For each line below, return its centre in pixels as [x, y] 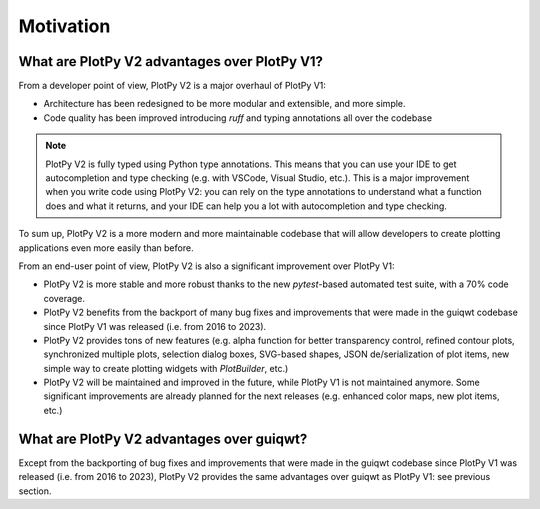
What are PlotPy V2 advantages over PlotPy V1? [171, 61]
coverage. [64, 298]
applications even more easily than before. [106, 247]
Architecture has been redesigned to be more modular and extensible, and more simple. [224, 104]
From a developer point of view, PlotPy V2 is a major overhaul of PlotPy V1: [172, 86]
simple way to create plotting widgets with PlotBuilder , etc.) [166, 368]
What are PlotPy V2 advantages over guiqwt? [163, 438]
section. [35, 491]
